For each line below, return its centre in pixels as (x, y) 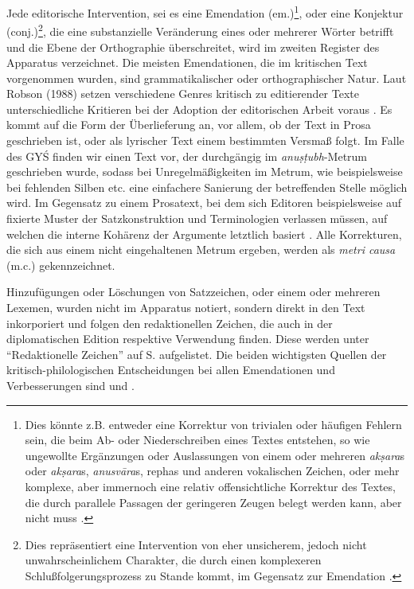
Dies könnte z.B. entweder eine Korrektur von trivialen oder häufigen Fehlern (213, 424)
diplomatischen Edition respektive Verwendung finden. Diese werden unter (188, 339)
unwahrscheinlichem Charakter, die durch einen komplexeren (173, 560)
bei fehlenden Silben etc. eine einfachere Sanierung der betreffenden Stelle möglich (207, 187)
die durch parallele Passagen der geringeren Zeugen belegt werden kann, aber (213, 502)
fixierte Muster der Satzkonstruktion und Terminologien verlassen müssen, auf (197, 218)
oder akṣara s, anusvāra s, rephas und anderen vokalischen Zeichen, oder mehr (212, 471)
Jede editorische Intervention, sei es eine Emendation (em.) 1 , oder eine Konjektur (205, 12)
